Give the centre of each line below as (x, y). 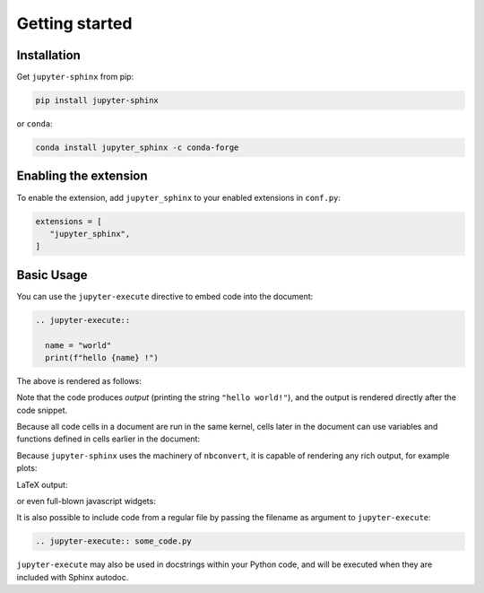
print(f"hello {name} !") (102, 358)
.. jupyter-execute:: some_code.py (113, 541)
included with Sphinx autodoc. (73, 577)
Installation (48, 55)
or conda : (35, 124)
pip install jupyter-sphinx (97, 100)
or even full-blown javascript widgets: (86, 501)
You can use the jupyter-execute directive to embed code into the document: (165, 296)
